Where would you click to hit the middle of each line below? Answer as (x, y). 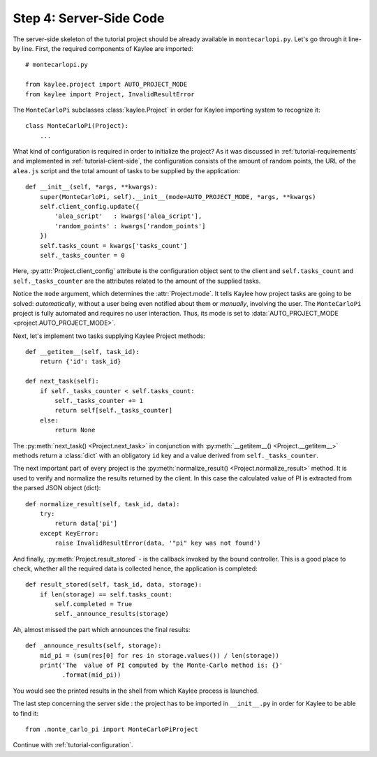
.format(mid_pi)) (91, 675)
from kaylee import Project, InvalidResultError (110, 94)
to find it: (26, 713)
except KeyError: (69, 533)
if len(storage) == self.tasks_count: (106, 594)
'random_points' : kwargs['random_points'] (130, 226)
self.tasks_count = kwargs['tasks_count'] (113, 245)
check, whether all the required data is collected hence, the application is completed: (135, 568)
